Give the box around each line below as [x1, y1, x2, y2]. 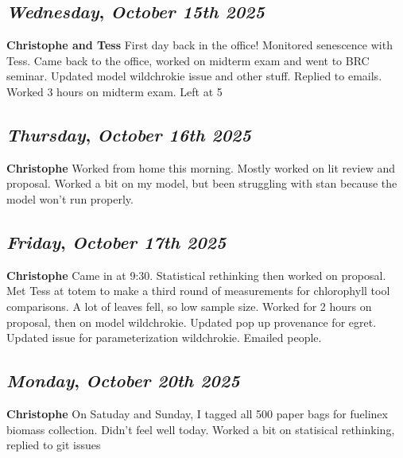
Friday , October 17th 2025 [6, 229, 227, 254]
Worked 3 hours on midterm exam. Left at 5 [6, 83, 223, 99]
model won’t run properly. [6, 190, 134, 207]
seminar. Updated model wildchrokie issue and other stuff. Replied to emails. [6, 68, 382, 84]
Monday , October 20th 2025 [6, 368, 240, 393]
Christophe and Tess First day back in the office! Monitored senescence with [6, 37, 393, 53]
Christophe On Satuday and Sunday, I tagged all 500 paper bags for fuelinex [6, 405, 388, 421]
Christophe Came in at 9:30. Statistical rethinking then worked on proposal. [6, 266, 386, 283]
